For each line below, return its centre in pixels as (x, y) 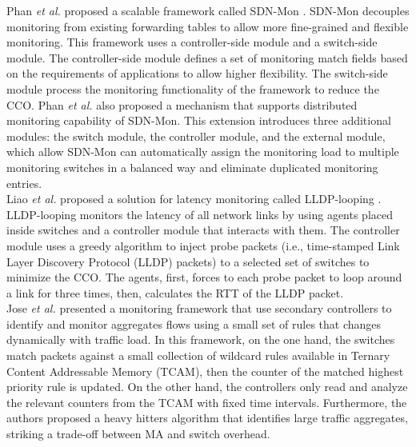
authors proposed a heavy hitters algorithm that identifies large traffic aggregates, (207, 418)
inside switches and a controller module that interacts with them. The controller (203, 230)
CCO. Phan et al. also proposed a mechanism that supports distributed (182, 104)
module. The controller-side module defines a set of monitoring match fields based (207, 57)
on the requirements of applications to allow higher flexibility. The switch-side (197, 73)
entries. (24, 183)
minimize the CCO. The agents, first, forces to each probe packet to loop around (204, 277)
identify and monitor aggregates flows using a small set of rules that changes (194, 323)
